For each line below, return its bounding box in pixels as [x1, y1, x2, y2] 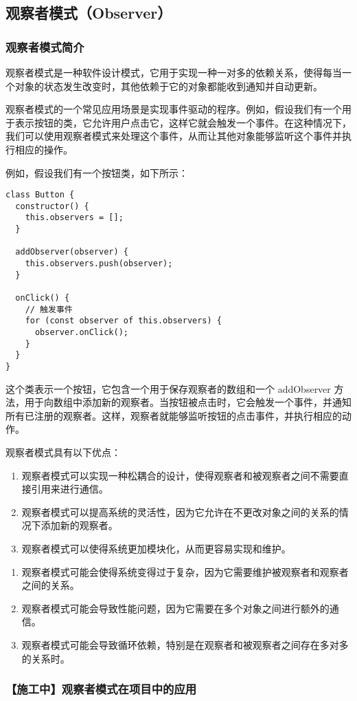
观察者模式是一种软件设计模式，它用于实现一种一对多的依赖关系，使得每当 [5, 65, 342, 79]
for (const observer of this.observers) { [25, 316, 222, 326]
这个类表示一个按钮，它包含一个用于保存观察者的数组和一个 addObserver [5, 381, 331, 396]
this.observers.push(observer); [25, 259, 173, 269]
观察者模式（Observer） [5, 2, 172, 23]
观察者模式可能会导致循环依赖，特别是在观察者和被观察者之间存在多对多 [21, 637, 349, 651]
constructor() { [15, 201, 89, 211]
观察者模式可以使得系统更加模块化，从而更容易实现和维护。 [21, 541, 291, 555]
